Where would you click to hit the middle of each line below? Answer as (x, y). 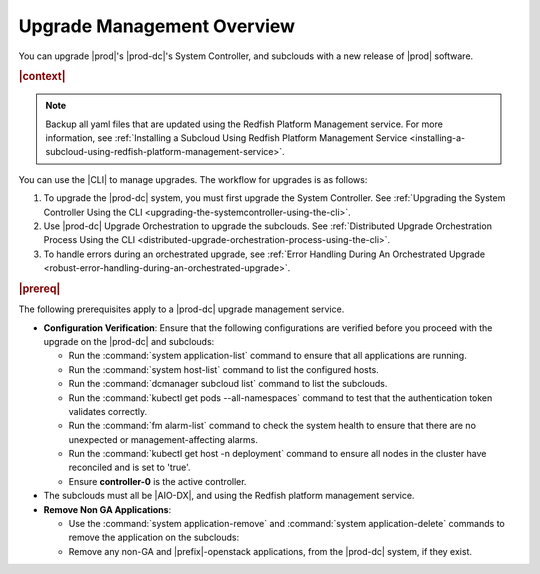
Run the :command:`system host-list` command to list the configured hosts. (223, 369)
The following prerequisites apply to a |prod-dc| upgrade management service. (181, 309)
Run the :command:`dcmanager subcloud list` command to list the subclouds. (228, 384)
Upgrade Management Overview (156, 26)
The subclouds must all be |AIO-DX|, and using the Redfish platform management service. (229, 496)
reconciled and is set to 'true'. (129, 467)
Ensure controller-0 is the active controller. (157, 481)
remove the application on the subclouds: (154, 537)
